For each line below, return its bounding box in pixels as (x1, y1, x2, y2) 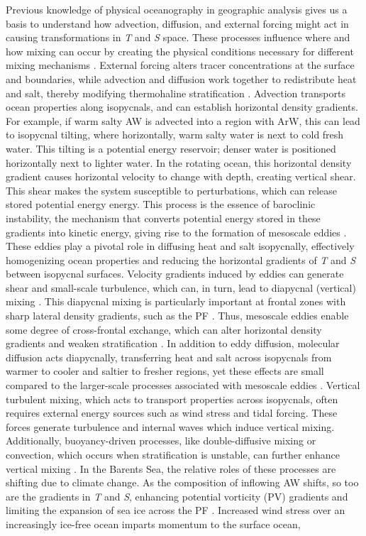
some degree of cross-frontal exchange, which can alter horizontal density (6, 322, 322, 337)
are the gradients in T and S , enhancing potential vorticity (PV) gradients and (6, 488, 348, 503)
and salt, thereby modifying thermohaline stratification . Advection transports (6, 85, 345, 100)
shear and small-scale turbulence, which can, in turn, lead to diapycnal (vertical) (6, 280, 356, 295)
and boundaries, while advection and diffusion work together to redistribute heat (6, 71, 357, 86)
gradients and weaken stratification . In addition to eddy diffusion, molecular (6, 336, 340, 351)
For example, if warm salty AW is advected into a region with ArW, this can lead (6, 113, 360, 128)
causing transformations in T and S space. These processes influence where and (6, 30, 350, 45)
